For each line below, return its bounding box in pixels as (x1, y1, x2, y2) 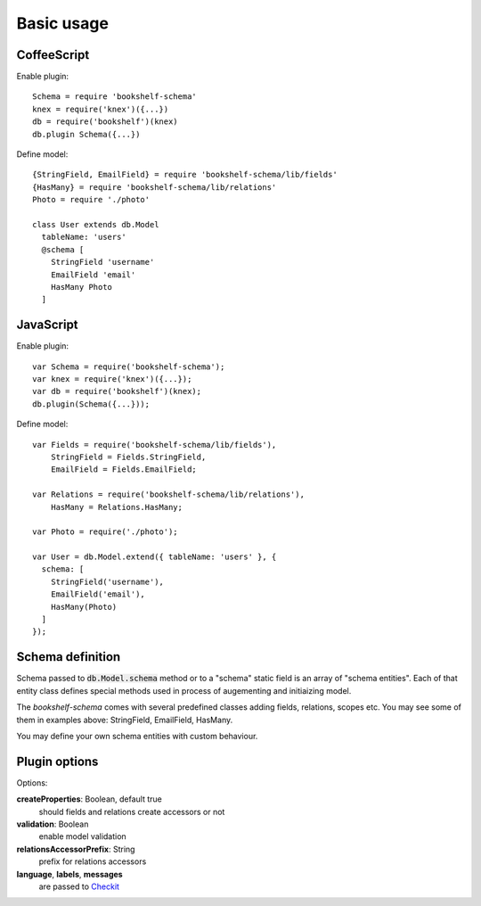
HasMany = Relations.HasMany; (50, 502, 183, 512)
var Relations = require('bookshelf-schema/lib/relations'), (32, 490, 305, 499)
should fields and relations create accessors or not (38, 806, 225, 817)
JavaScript (16, 317, 79, 333)
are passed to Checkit (38, 881, 120, 892)
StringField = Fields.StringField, (50, 451, 207, 462)
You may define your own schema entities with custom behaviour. (16, 730, 258, 741)
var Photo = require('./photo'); (32, 527, 178, 537)
